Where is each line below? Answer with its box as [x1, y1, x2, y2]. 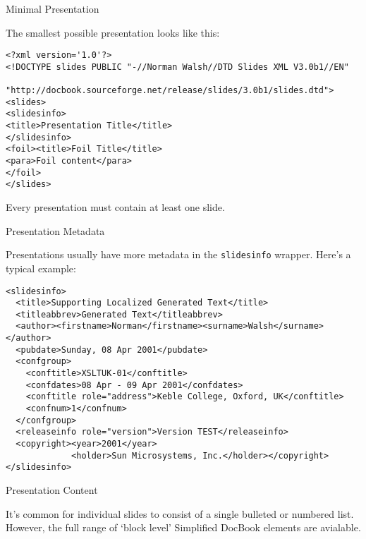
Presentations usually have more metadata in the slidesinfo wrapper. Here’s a [6, 247, 351, 262]
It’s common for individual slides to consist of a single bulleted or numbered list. [6, 506, 354, 521]
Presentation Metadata [6, 223, 105, 238]
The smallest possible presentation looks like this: [6, 25, 220, 40]
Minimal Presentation [6, 1, 99, 16]
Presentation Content [6, 483, 98, 497]
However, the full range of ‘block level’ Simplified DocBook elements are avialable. [6, 520, 361, 535]
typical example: [6, 260, 76, 275]
